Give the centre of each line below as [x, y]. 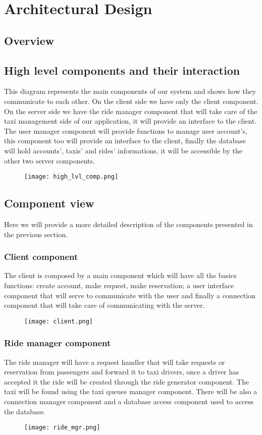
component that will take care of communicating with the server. [104, 305]
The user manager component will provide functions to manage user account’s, [126, 130]
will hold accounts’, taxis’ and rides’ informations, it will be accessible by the [123, 150]
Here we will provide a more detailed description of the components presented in [128, 224]
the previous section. [36, 234]
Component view [49, 203]
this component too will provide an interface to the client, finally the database [125, 141]
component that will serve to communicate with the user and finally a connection [130, 295]
